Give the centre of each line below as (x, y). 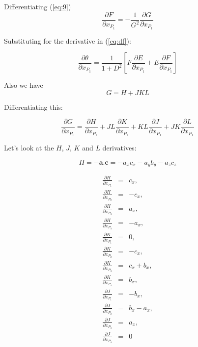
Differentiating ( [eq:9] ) (38, 6)
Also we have (24, 85)
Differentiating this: (33, 107)
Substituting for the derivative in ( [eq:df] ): (68, 40)
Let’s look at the (29, 148)
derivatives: (119, 148)
